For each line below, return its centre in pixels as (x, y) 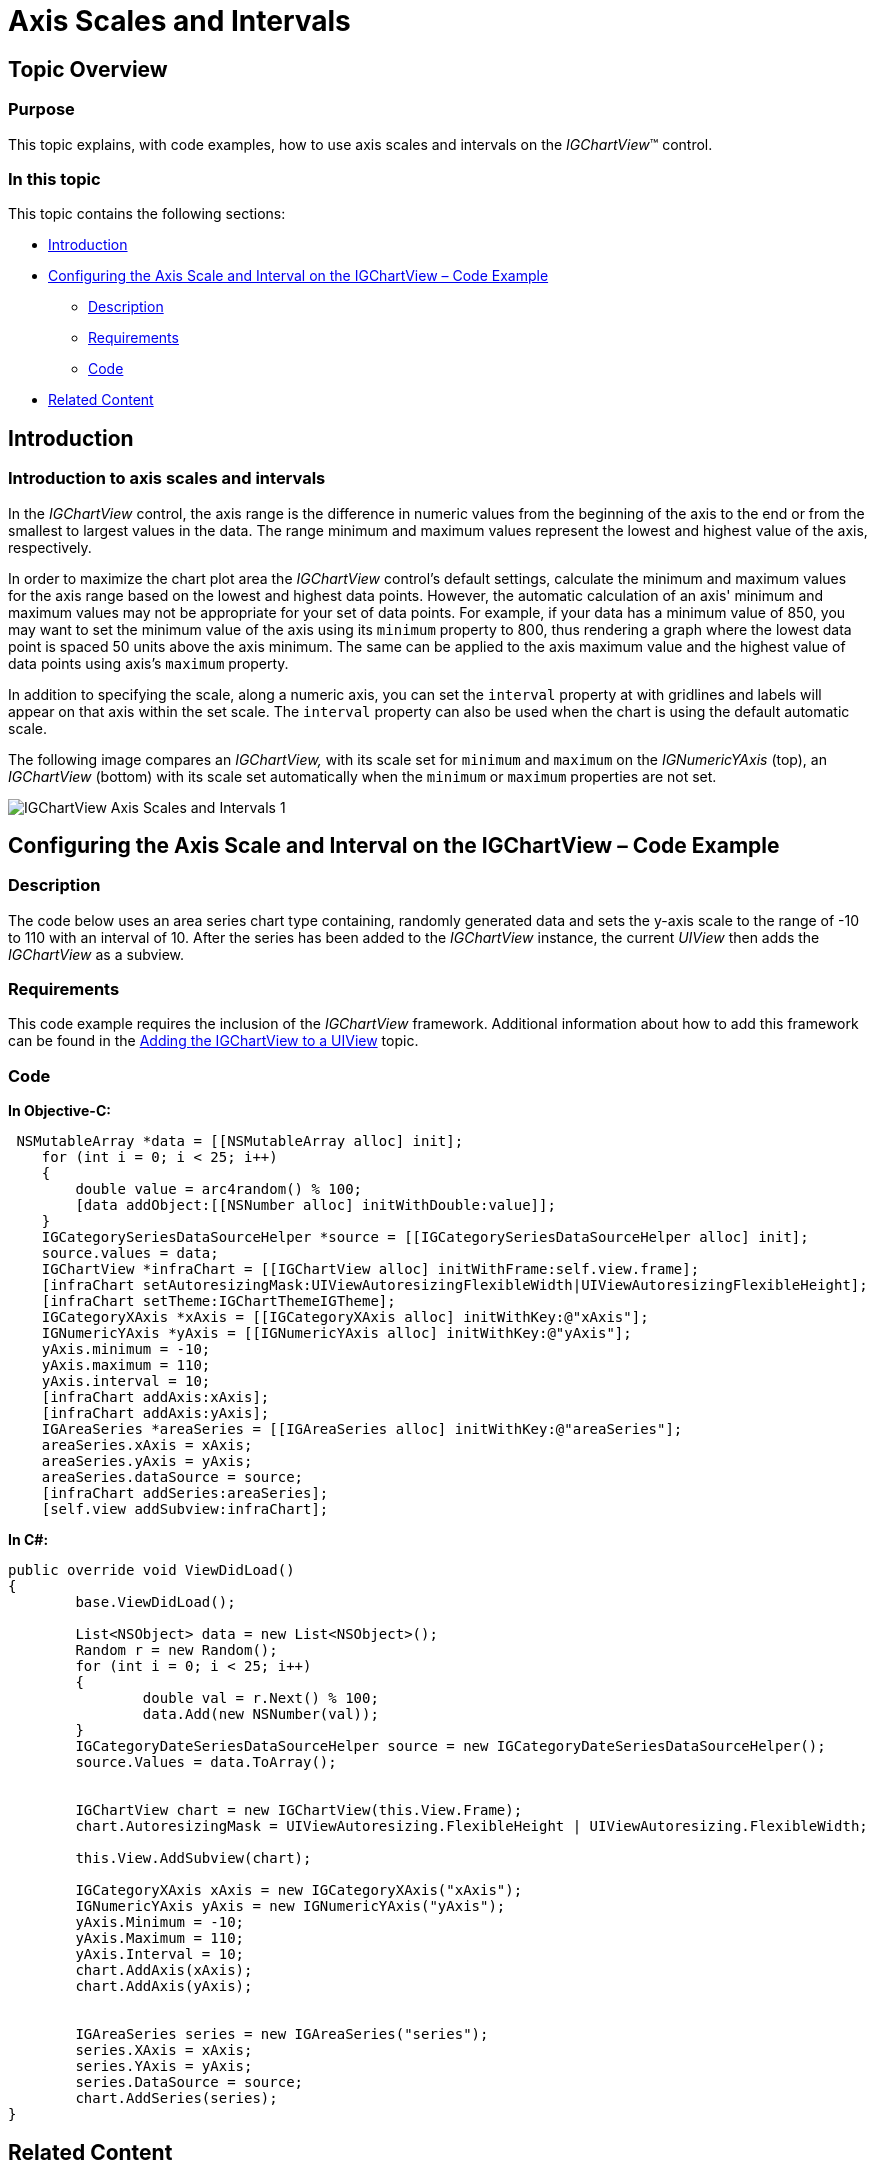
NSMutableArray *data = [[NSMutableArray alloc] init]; (240, 1141)
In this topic (54, 178)
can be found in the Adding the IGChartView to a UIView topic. (213, 1041)
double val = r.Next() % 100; (260, 1698)
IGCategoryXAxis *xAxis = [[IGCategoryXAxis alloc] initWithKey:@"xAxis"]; (345, 1317)
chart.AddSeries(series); (176, 2098)
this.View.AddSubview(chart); (193, 1858)
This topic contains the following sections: (147, 214)
